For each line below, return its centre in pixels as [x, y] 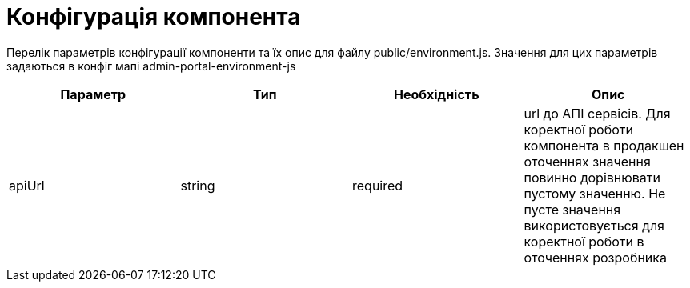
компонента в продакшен [604, 145]
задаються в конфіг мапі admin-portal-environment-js [151, 66]
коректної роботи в [584, 241]
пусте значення [572, 209]
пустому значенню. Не [595, 193]
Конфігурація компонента [154, 17]
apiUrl [27, 185]
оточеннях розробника [595, 257]
